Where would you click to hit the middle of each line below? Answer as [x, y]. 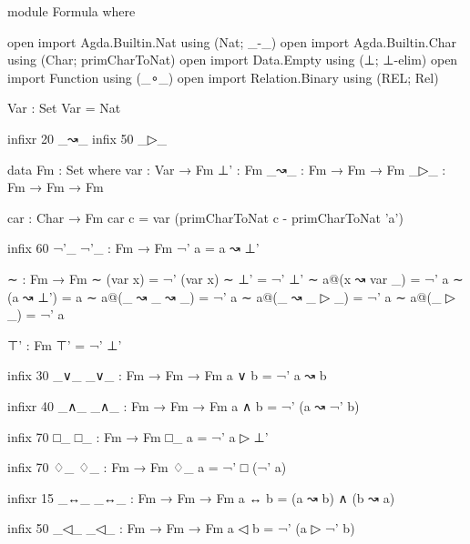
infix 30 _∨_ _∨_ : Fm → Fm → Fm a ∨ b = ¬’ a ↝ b [167, 375]
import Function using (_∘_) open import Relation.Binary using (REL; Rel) [223, 77]
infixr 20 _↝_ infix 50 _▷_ [87, 138]
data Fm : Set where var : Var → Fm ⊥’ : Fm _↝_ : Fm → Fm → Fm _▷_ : [227, 169]
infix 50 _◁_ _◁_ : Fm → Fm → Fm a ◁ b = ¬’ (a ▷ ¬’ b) [181, 528]
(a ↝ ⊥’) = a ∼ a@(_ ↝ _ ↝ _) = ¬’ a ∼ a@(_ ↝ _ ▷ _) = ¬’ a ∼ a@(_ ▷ [231, 296]
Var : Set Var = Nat [64, 108]
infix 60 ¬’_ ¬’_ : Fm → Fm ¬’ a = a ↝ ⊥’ [133, 248]
